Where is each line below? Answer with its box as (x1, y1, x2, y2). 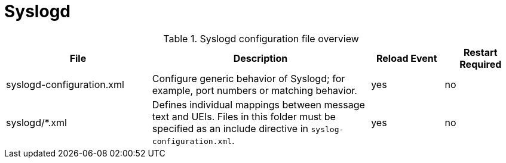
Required (459, 58, 502, 70)
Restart (463, 46, 498, 58)
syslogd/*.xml (6, 116, 67, 128)
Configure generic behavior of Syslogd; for (152, 72, 345, 84)
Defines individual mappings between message (152, 98, 365, 111)
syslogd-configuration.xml (6, 78, 124, 90)
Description (233, 52, 288, 64)
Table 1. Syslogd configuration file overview (163, 32, 359, 45)
